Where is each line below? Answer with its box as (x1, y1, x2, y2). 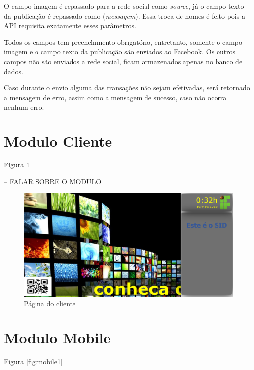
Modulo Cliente (4, 131, 112, 151)
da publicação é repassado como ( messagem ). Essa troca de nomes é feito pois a (4, 10, 245, 21)
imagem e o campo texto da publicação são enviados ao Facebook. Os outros (4, 46, 236, 57)
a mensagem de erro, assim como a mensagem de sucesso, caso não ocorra (4, 92, 227, 102)
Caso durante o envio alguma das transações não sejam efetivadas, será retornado (4, 82, 250, 93)
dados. (4, 66, 23, 76)
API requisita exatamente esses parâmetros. (4, 20, 136, 31)
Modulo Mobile (4, 328, 111, 348)
